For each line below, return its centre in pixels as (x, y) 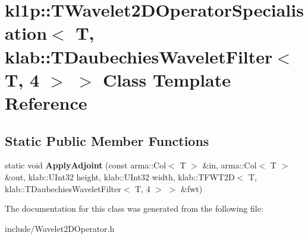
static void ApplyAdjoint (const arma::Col (86, 165)
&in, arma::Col (230, 165)
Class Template (167, 79)
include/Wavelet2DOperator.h (60, 228)
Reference (46, 102)
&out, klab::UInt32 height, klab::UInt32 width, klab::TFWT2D (120, 176)
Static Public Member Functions (107, 140)
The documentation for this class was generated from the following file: (134, 208)
